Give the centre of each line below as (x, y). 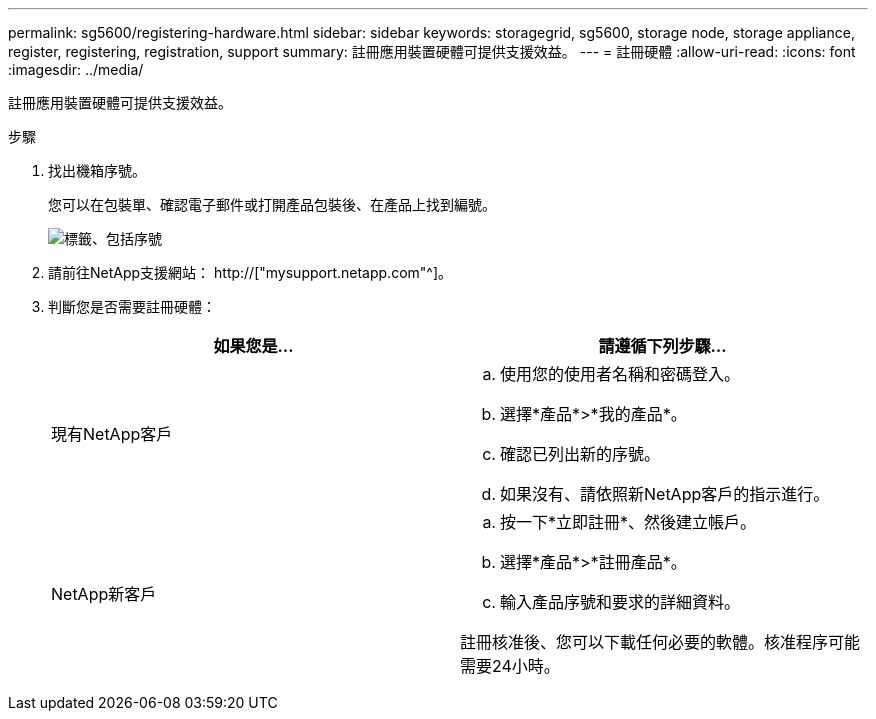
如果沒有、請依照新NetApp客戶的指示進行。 (665, 494)
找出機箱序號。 (97, 170)
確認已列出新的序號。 (580, 454)
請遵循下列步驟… (662, 346)
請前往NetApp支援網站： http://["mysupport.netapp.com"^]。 (250, 272)
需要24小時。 (510, 666)
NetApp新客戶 (104, 594)
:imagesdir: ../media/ (76, 69)
